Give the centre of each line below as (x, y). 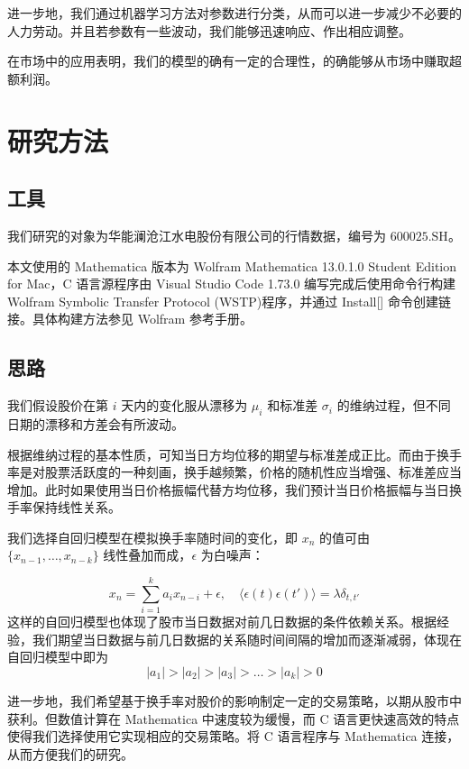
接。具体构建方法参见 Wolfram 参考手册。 (130, 319)
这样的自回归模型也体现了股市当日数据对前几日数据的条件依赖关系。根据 (222, 622)
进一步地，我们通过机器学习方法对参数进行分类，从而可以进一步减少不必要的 (234, 13)
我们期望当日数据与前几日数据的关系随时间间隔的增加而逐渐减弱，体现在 (247, 639)
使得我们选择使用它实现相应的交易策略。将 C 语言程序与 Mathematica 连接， (234, 736)
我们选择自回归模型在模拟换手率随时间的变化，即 (152, 537)
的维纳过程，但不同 (394, 405)
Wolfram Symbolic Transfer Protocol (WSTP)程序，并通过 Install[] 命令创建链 (229, 301)
